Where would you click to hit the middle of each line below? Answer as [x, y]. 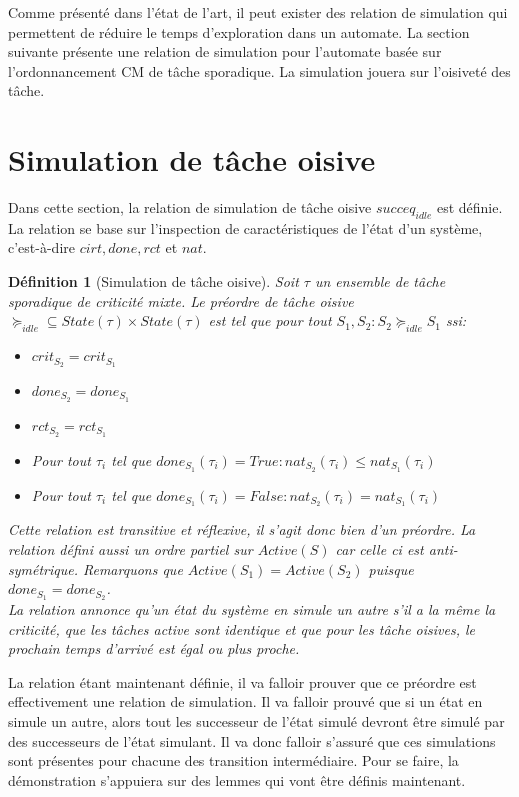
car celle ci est [379, 548]
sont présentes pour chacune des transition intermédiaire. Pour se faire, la [233, 760]
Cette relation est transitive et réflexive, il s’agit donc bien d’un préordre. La [242, 529]
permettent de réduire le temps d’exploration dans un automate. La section [239, 31]
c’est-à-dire [41, 247]
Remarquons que [132, 568]
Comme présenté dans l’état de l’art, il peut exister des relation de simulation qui [258, 12]
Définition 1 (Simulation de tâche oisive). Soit [153, 281]
